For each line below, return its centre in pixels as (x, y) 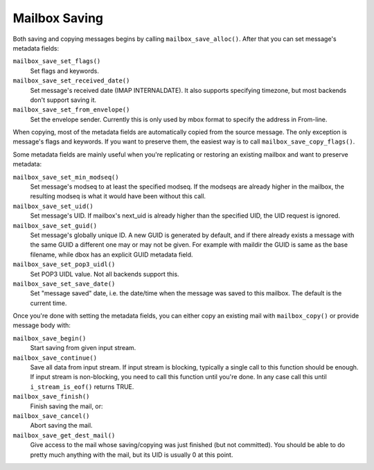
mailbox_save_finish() (51, 397)
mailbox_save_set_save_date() (64, 284)
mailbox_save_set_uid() (53, 206)
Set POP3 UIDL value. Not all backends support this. (105, 274)
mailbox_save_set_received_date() (71, 81)
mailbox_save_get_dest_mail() (64, 435)
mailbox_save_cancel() (51, 416)
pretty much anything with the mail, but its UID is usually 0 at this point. (132, 455)
